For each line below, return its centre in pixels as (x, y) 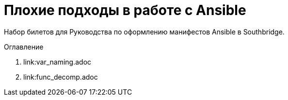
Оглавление (24, 47)
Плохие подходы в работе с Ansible (125, 10)
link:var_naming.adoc (57, 62)
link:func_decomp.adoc (61, 77)
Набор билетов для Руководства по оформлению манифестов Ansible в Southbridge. (144, 32)
